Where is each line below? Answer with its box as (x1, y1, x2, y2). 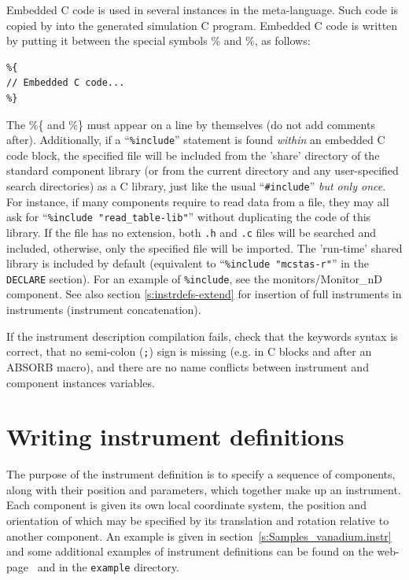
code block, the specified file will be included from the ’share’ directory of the (6, 146, 380, 163)
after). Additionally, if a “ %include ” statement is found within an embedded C (6, 131, 385, 148)
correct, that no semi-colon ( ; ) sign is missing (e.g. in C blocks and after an (6, 343, 372, 360)
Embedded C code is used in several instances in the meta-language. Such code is (6, 2, 399, 17)
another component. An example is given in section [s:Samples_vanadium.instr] (6, 527, 392, 544)
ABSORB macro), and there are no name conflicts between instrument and (6, 358, 369, 375)
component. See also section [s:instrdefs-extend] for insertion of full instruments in (6, 286, 402, 302)
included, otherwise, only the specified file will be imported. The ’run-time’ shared (6, 239, 403, 256)
